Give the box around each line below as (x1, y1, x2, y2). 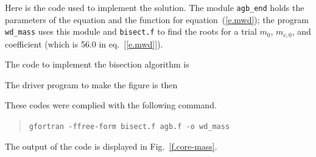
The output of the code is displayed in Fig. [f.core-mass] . (5, 139, 217, 152)
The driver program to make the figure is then (5, 78, 178, 91)
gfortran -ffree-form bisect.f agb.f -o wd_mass (29, 122, 230, 131)
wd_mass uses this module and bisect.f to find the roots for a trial (5, 25, 257, 38)
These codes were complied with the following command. (5, 99, 217, 111)
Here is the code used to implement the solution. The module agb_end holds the (5, 1, 304, 13)
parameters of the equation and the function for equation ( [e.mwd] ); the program (5, 13, 309, 26)
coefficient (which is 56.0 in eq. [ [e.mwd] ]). (5, 37, 163, 50)
